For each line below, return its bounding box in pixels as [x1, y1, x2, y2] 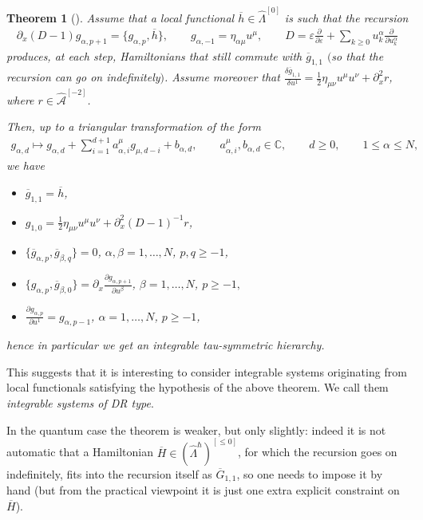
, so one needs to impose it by [236, 465, 383, 482]
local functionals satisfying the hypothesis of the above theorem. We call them [6, 379, 389, 396]
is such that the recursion [284, 9, 409, 26]
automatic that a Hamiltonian [6, 443, 153, 460]
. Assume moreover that [164, 69, 280, 85]
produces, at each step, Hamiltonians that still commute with [6, 47, 302, 64]
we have [6, 157, 45, 174]
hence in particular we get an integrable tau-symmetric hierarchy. [6, 337, 325, 353]
